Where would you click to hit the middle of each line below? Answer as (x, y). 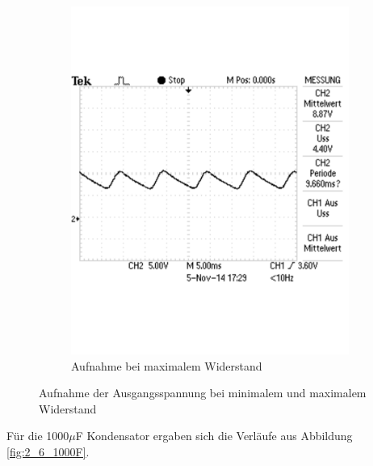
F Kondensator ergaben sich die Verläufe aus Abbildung (214, 436)
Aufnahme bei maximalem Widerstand (167, 365)
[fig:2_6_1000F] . (48, 452)
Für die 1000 (38, 436)
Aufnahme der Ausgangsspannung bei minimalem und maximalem (203, 393)
